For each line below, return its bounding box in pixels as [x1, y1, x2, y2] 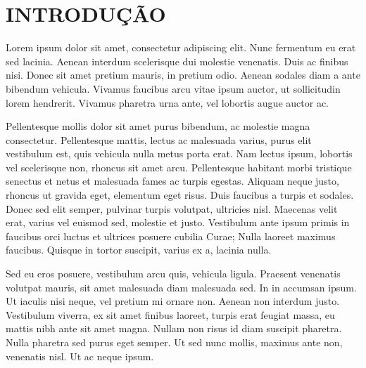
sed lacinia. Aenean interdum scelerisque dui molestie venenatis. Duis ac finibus [6, 53, 348, 68]
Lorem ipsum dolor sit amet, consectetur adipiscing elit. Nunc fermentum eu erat [6, 40, 356, 55]
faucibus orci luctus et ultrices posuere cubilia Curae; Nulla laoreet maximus [6, 228, 336, 243]
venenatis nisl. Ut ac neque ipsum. [6, 348, 154, 363]
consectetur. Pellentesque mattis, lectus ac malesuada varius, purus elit [6, 132, 312, 147]
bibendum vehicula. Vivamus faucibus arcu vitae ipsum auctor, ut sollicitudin [6, 81, 341, 96]
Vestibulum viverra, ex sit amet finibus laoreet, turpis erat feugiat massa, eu [6, 307, 335, 322]
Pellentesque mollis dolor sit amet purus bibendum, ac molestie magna [6, 119, 310, 133]
